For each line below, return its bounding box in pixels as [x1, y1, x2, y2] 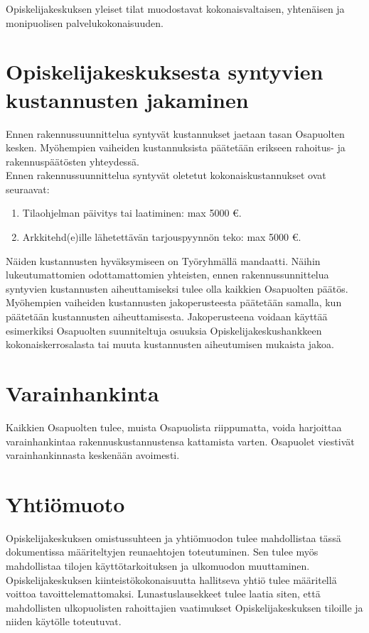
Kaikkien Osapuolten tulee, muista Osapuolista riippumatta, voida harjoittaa [6, 419, 342, 434]
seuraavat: [6, 181, 50, 196]
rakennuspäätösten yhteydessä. [6, 153, 139, 168]
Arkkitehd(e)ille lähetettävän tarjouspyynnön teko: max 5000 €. [22, 229, 301, 244]
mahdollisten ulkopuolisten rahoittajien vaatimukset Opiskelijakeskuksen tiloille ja [6, 600, 363, 615]
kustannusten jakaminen [6, 85, 249, 114]
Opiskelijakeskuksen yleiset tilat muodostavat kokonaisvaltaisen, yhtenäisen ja [6, 1, 345, 16]
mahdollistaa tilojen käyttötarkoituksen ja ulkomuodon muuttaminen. [6, 558, 310, 573]
